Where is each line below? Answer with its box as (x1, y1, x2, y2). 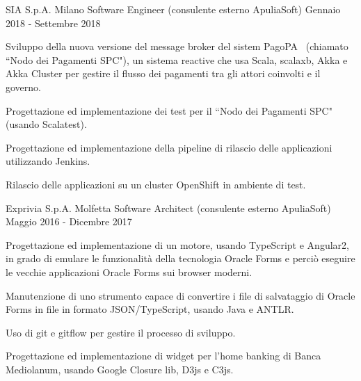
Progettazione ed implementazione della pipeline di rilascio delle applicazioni (6, 140, 332, 154)
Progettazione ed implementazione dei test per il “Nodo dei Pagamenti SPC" (6, 103, 332, 117)
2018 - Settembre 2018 (6, 15, 101, 30)
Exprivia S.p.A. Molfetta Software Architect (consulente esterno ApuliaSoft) (6, 200, 331, 215)
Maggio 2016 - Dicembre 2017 (6, 214, 132, 229)
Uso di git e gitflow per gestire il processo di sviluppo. (6, 325, 236, 339)
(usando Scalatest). (6, 117, 87, 131)
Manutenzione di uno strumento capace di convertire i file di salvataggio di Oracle (6, 288, 355, 302)
